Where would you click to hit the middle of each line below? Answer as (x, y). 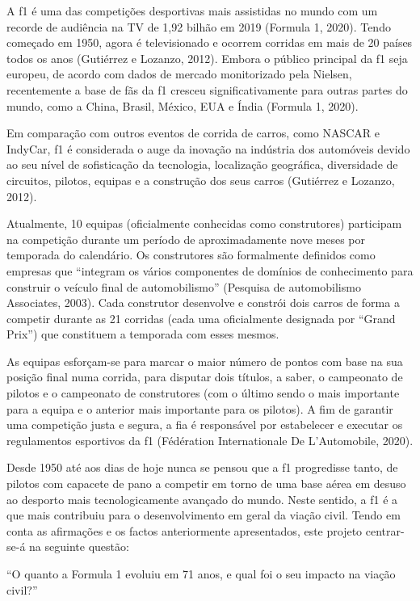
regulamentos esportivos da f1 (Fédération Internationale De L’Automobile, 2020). (210, 440)
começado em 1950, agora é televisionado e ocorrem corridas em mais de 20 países (210, 42)
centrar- (385, 530)
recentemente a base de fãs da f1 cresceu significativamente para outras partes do (207, 89)
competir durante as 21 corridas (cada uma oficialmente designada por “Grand (201, 318)
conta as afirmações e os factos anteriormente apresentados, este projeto (185, 530)
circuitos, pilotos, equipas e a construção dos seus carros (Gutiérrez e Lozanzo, (201, 180)
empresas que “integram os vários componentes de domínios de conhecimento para (210, 270)
